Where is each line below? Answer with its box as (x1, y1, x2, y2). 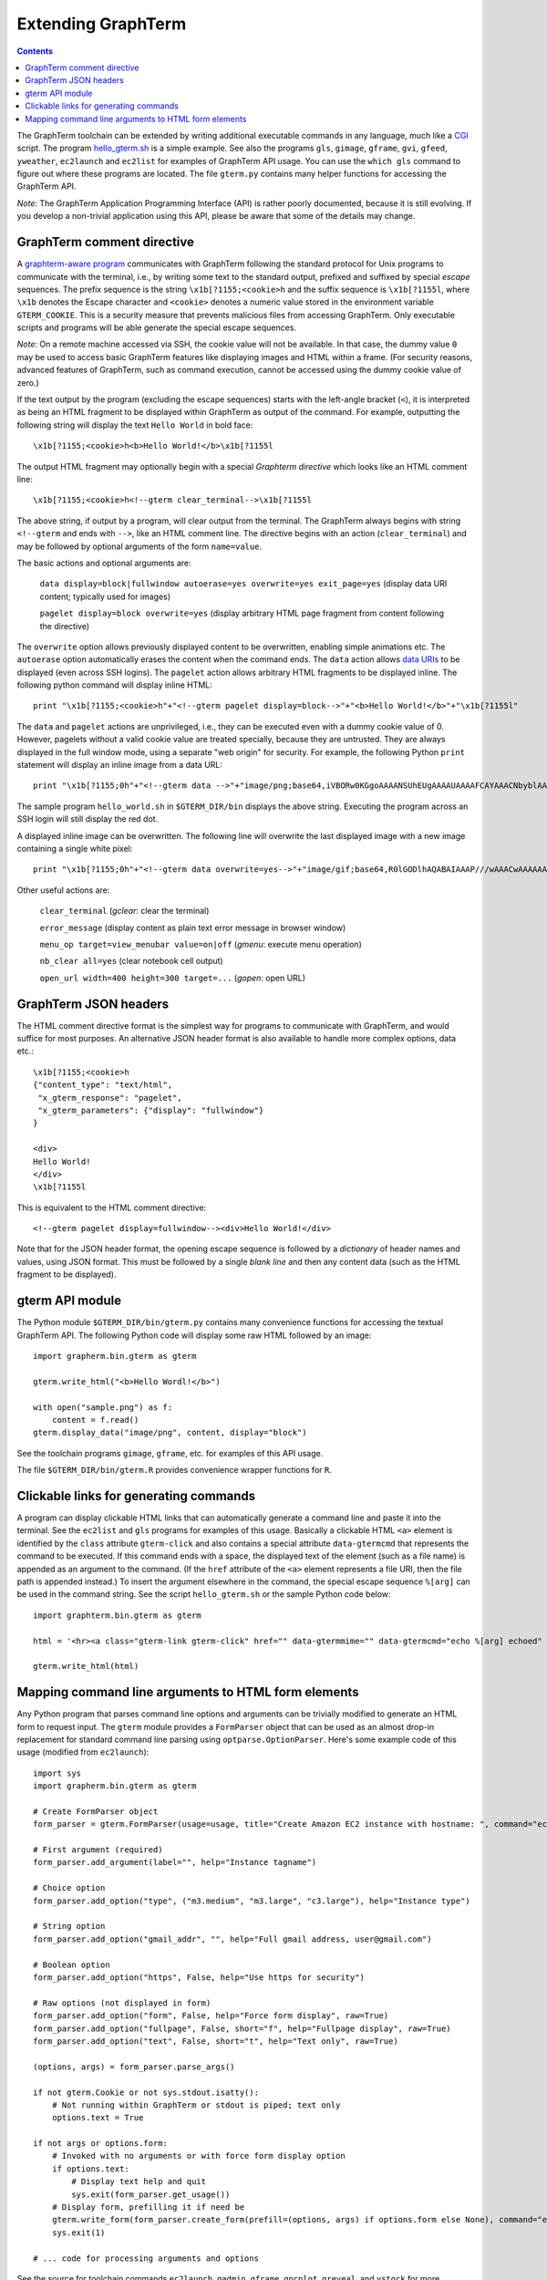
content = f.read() (51, 1415, 139, 1425)
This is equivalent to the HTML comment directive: (16, 1202, 207, 1213)
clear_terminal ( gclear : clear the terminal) (39, 906, 210, 917)
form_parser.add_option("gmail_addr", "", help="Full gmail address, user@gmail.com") (33, 1933, 432, 1944)
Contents (16, 46, 54, 57)
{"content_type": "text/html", (33, 1080, 173, 1090)
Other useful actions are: (16, 885, 110, 896)
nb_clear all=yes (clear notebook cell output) (39, 956, 223, 967)
